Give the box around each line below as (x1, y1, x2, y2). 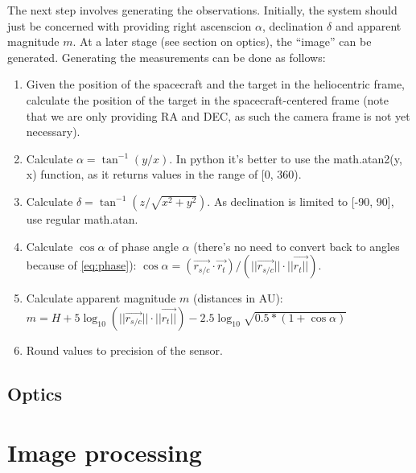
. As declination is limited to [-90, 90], (207, 192, 394, 209)
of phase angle (109, 237, 179, 254)
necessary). (26, 123, 80, 140)
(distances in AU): (192, 290, 283, 306)
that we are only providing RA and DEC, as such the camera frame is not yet (26, 107, 410, 124)
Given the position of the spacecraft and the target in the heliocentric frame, (26, 76, 405, 93)
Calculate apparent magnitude (26, 290, 176, 306)
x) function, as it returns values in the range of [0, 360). (26, 166, 302, 183)
